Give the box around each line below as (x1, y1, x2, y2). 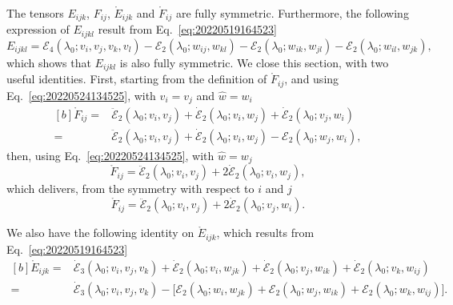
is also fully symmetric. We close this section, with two (119, 54, 389, 70)
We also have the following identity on (6, 224, 194, 241)
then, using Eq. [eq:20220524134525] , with (6, 146, 214, 163)
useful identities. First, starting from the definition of (6, 70, 267, 87)
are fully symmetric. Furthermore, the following (175, 5, 409, 21)
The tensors (6, 5, 64, 21)
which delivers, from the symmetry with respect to (6, 180, 255, 197)
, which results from (216, 224, 315, 241)
